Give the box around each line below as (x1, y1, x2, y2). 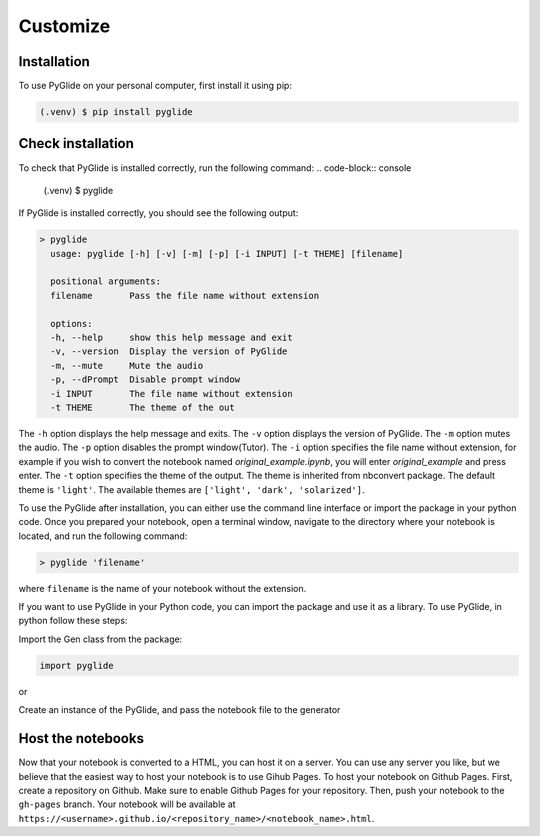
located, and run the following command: (18, 530, 188, 542)
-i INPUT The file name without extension (50, 388, 294, 399)
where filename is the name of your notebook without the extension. (18, 582, 307, 594)
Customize (18, 15, 111, 37)
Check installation (18, 135, 135, 152)
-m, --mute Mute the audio (50, 360, 204, 371)
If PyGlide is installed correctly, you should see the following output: (18, 207, 299, 219)
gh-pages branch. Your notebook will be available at (18, 798, 236, 810)
